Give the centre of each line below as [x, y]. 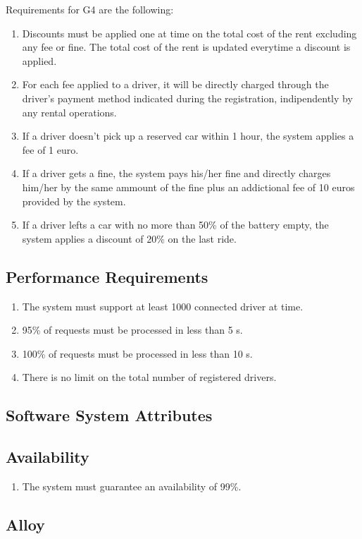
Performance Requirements [107, 276]
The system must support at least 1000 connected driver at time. [163, 306]
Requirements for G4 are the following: [90, 9]
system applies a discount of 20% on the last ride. [129, 238]
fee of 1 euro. [50, 149]
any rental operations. [69, 112]
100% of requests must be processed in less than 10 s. [137, 353]
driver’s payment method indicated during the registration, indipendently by [187, 98]
